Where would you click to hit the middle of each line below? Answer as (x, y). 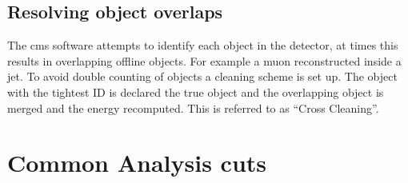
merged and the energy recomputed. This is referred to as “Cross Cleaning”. (193, 107)
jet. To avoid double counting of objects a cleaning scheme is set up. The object (202, 76)
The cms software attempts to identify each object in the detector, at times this (203, 45)
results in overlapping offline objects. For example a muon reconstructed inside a (204, 60)
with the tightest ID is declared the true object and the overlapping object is (196, 91)
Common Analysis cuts (137, 163)
